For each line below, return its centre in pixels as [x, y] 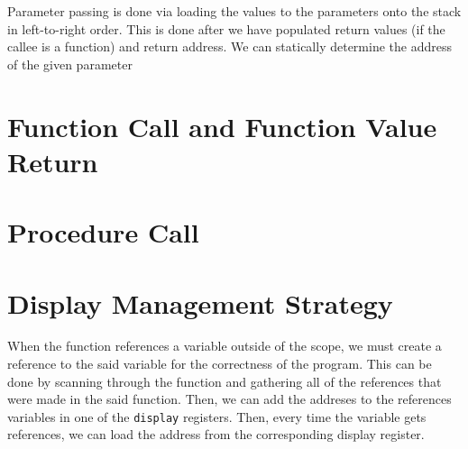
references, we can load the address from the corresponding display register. [216, 434]
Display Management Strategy [200, 302]
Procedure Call [103, 232]
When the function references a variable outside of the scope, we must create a [225, 346]
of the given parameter [70, 64]
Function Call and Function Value [222, 126]
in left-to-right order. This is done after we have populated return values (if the [226, 28]
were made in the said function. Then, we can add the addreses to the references [229, 399]
